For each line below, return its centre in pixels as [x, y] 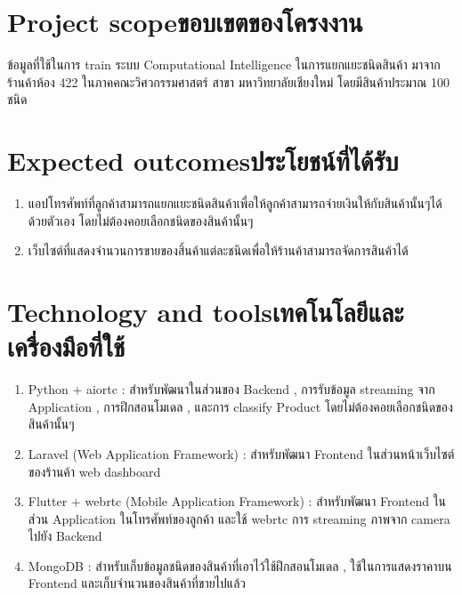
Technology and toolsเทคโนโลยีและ [206, 311]
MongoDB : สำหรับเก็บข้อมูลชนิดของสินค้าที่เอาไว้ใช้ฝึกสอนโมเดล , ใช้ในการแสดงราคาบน [240, 565]
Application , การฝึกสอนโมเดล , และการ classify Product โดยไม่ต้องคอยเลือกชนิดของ [240, 406]
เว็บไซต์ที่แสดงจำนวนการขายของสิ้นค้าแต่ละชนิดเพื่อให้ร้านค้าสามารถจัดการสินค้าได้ [218, 250]
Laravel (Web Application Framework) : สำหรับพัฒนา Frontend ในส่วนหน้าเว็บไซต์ [241, 453]
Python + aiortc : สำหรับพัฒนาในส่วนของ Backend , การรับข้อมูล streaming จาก [231, 389]
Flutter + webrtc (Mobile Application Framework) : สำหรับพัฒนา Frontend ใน [237, 501]
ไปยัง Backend [65, 536]
